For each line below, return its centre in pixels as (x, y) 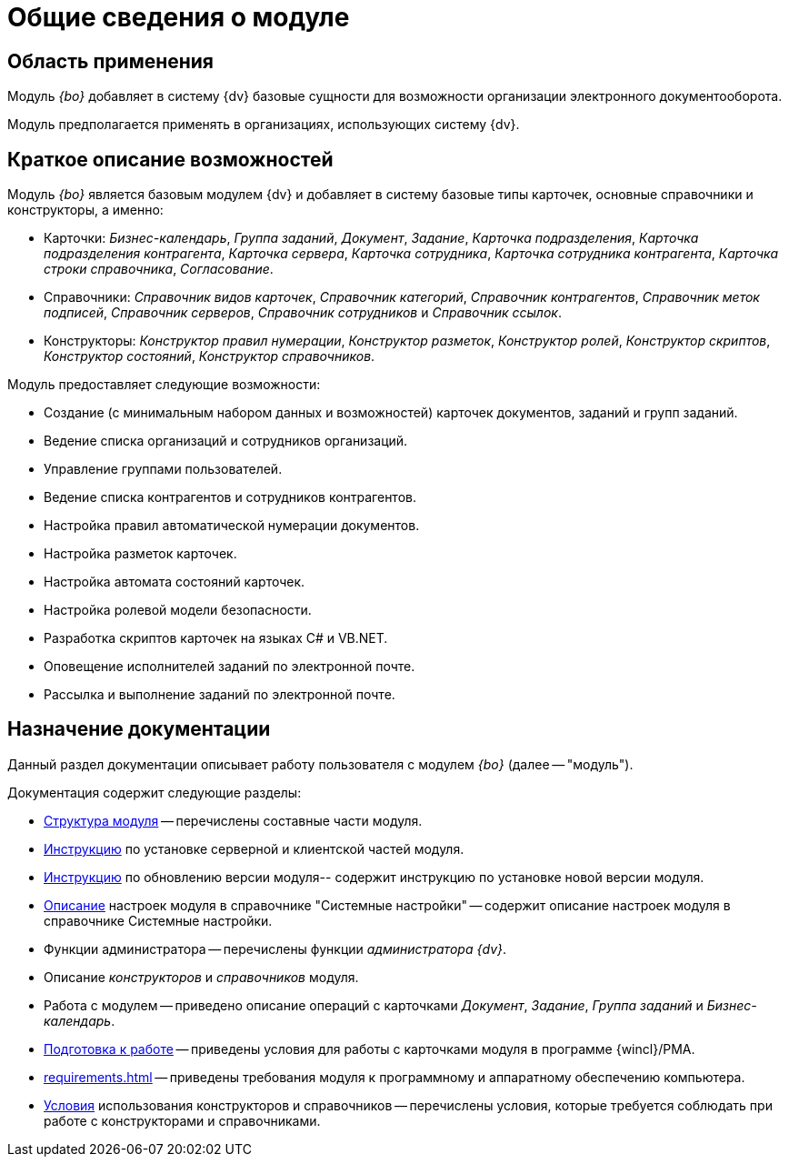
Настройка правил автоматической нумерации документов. (232, 526)
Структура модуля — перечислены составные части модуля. (233, 820)
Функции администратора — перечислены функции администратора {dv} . (275, 948)
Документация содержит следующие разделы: (155, 792)
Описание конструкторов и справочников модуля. (201, 977)
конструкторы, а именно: (85, 210)
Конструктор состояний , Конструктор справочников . (210, 356)
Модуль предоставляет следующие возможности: (164, 385)
